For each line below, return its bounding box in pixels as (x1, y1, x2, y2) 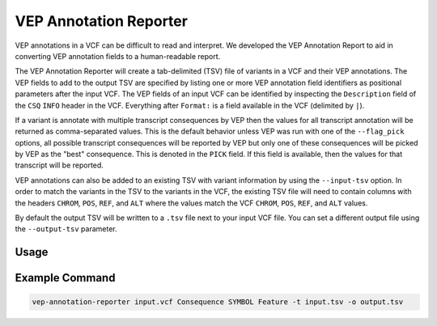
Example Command (15, 271, 116, 285)
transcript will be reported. (15, 160, 104, 170)
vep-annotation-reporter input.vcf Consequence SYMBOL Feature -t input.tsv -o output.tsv (32, 298, 404, 307)
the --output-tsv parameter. (15, 224, 117, 234)
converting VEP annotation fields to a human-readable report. (15, 51, 221, 61)
